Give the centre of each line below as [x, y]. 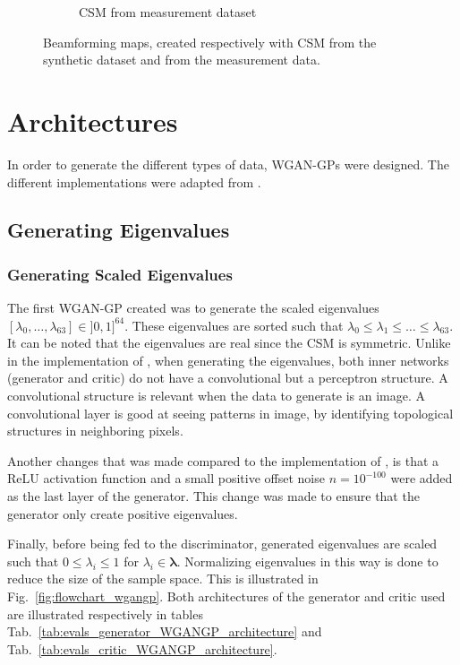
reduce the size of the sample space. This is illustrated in [163, 579]
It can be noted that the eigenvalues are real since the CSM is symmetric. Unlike [229, 343]
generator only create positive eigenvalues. [123, 513]
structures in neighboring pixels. [95, 431]
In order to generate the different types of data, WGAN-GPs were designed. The [228, 164]
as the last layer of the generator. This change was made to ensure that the [213, 496]
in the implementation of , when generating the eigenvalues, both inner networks [228, 360]
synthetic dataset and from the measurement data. [182, 60]
